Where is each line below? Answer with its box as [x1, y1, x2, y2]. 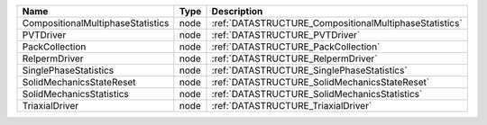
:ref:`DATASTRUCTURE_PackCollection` [211, 40, 381, 53]
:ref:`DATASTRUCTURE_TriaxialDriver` [211, 100, 372, 112]
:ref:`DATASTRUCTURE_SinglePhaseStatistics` [211, 64, 408, 76]
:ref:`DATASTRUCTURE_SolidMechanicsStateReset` [211, 76, 430, 88]
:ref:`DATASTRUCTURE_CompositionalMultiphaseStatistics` [211, 17, 464, 29]
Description [211, 5, 263, 17]
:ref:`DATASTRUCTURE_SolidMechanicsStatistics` [211, 88, 423, 100]
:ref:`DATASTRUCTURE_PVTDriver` [211, 29, 361, 40]
